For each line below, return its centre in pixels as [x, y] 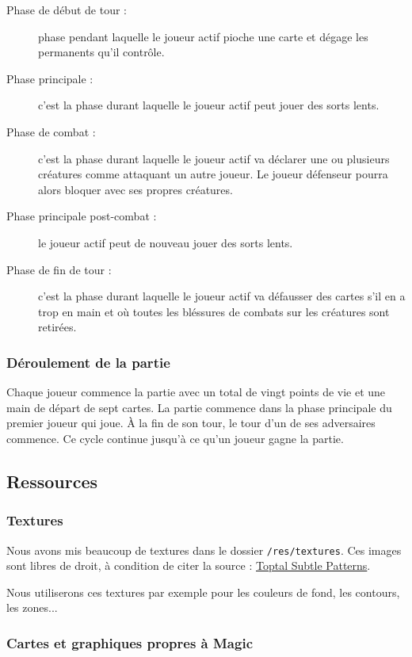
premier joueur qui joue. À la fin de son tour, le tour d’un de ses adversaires [191, 423]
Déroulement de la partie [88, 362]
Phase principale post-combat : [82, 216]
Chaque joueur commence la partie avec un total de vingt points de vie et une [196, 392]
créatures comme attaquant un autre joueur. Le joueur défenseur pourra [213, 174]
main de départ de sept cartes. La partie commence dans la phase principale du [199, 407]
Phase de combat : [51, 131]
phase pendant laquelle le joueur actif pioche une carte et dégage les [203, 36]
